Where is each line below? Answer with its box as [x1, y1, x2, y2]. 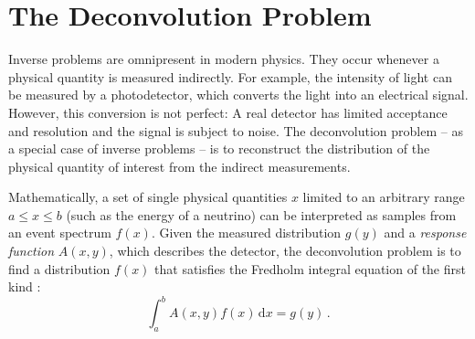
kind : [8, 277, 41, 296]
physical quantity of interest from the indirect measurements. [8, 156, 351, 175]
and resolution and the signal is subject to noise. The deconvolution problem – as [8, 121, 463, 140]
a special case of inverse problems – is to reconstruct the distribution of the [8, 139, 430, 158]
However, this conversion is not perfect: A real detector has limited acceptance [8, 102, 448, 122]
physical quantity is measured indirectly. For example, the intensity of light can [8, 67, 452, 86]
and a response [384, 223, 467, 242]
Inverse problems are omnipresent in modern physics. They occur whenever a [8, 49, 439, 69]
